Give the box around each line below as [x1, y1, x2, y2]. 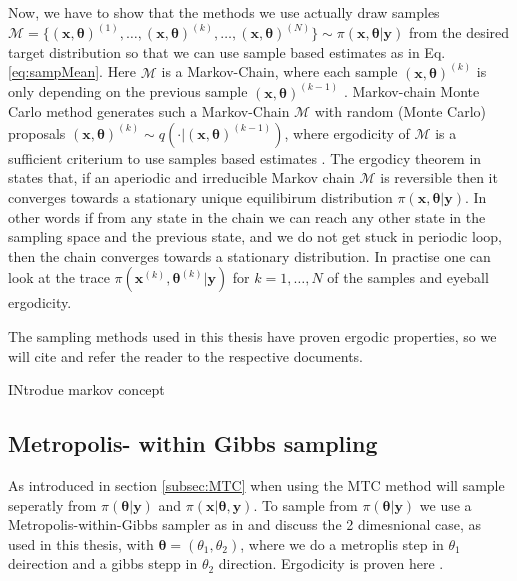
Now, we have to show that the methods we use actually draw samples [8, 2, 440, 22]
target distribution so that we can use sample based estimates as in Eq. [8, 41, 446, 62]
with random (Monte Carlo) [314, 101, 487, 122]
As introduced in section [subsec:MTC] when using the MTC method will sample [8, 475, 505, 496]
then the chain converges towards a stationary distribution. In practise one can [8, 245, 491, 266]
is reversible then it [380, 167, 498, 188]
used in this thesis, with [8, 533, 154, 554]
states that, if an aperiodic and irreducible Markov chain [8, 167, 355, 188]
